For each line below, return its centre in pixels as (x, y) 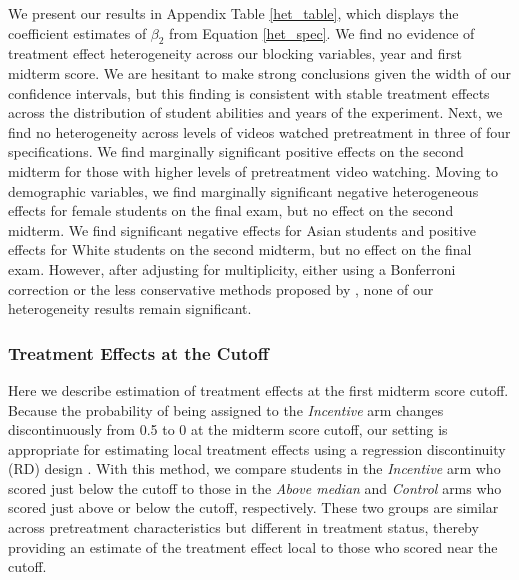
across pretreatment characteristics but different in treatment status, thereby (243, 527)
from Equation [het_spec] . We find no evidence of (322, 32)
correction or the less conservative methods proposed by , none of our (221, 288)
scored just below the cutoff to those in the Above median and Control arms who (255, 487)
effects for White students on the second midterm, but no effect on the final (240, 249)
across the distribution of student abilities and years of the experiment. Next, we (255, 112)
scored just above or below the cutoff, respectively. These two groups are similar (253, 507)
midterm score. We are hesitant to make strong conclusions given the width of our (259, 72)
